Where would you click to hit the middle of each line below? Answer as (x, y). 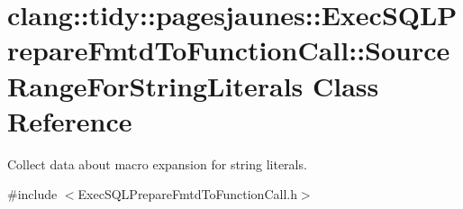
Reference (70, 120)
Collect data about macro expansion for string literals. (157, 164)
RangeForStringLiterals (155, 85)
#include (32, 194)
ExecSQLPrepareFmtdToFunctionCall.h (187, 194)
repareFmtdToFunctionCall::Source (229, 50)
